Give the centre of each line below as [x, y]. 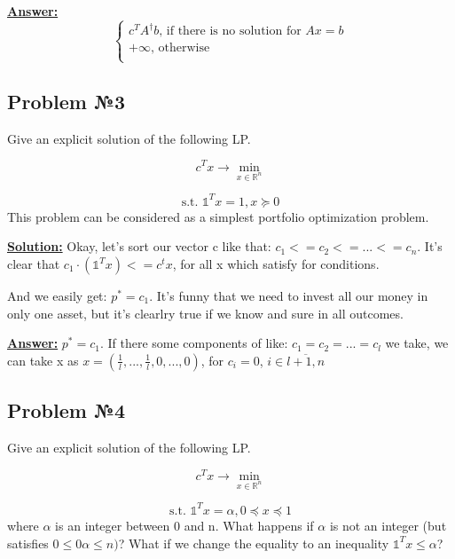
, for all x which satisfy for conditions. [276, 264]
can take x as [43, 360]
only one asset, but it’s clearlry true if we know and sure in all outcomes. [205, 313]
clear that [34, 264]
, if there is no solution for [230, 31]
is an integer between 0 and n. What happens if [184, 525]
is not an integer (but [388, 525]
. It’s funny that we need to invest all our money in [289, 296]
